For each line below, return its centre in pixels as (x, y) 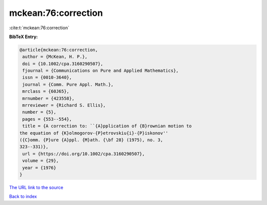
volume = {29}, (41, 161)
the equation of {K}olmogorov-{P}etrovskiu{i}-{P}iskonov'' (94, 133)
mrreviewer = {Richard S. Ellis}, (64, 105)
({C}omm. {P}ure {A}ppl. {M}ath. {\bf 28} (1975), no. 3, (91, 140)
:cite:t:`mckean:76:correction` (39, 28)
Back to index (23, 197)
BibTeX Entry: (23, 37)
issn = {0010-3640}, (47, 77)
